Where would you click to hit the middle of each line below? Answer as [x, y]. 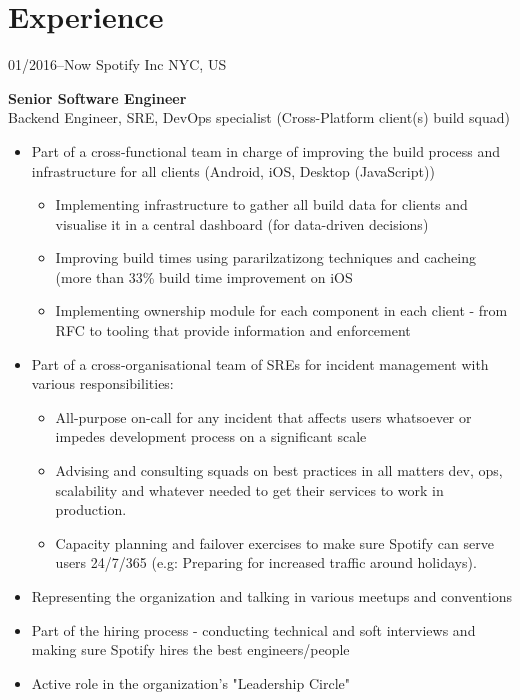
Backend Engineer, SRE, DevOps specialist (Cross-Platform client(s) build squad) [259, 117]
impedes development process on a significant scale [211, 436]
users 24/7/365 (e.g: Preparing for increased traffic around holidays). [266, 562]
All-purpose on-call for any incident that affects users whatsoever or [263, 416]
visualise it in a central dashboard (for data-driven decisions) [242, 223]
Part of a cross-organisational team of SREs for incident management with [260, 363]
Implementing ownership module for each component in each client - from [281, 310]
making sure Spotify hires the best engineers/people [190, 649]
